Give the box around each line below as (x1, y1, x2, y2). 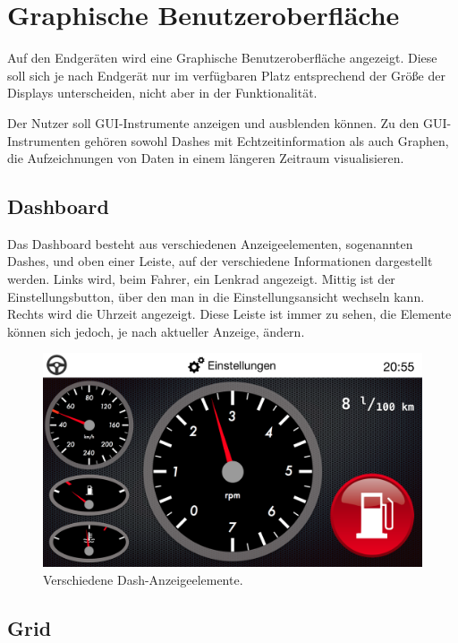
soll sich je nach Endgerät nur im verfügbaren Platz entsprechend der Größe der (7, 65, 445, 84)
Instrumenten (7, 131, 81, 150)
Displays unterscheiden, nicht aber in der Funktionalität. (7, 83, 318, 102)
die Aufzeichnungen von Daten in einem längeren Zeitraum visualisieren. (7, 149, 404, 167)
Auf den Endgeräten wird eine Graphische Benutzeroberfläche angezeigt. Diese (7, 48, 437, 67)
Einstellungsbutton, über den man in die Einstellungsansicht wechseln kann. (7, 287, 425, 305)
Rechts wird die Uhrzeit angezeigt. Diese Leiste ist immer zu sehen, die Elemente (7, 304, 452, 323)
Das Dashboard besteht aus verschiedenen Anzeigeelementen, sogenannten (7, 234, 413, 253)
